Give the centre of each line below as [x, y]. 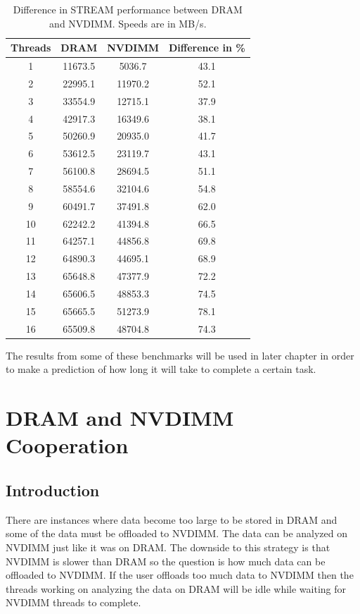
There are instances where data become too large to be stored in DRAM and [172, 519]
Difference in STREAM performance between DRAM [128, 9]
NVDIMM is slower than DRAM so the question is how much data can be [166, 561]
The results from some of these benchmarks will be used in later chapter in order [180, 355]
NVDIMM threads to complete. [73, 602]
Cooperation [67, 445]
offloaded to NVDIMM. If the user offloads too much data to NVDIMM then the [180, 575]
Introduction [53, 490]
